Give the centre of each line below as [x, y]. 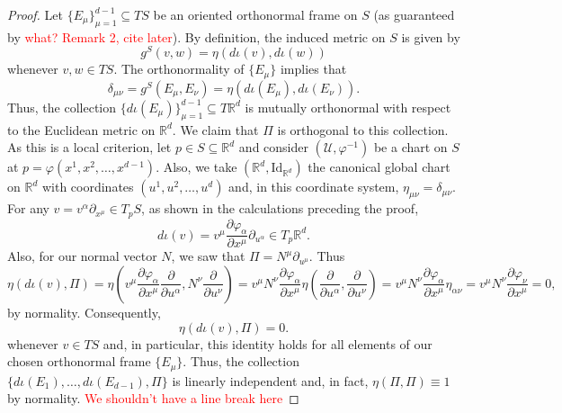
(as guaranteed [414, 14]
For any [28, 208]
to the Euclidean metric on [81, 129]
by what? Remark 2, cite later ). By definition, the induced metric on [196, 36]
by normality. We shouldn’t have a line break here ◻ [153, 398]
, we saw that [208, 256]
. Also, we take [196, 167]
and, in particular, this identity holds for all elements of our [268, 343]
